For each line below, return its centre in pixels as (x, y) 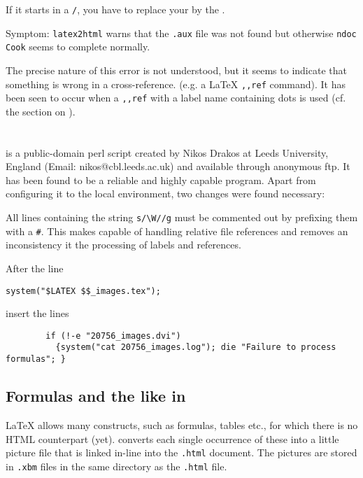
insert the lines (37, 313)
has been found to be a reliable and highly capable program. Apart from (161, 180)
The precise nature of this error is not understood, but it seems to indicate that (176, 70)
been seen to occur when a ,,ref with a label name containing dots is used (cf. (176, 98)
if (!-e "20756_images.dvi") (113, 336)
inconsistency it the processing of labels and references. (123, 245)
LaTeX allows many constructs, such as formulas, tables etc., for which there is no (182, 424)
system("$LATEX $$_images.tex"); (83, 291)
